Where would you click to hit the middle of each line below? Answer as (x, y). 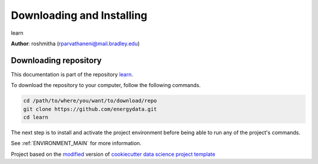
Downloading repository (56, 60)
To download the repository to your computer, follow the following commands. (106, 85)
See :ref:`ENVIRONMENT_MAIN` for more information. (76, 143)
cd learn (36, 117)
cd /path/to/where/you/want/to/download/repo (90, 101)
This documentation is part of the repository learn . (72, 74)
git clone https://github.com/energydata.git (90, 109)
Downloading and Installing (79, 15)
